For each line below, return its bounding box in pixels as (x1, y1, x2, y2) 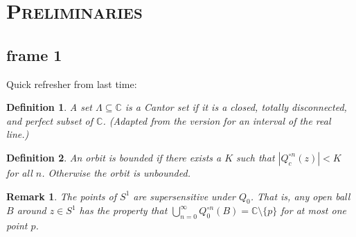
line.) (6, 127, 29, 141)
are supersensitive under (133, 188, 235, 203)
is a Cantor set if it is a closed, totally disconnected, (125, 100, 347, 114)
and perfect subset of (6, 113, 94, 128)
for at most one (281, 203, 346, 218)
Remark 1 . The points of (6, 188, 117, 203)
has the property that (79, 203, 168, 218)
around (17, 203, 46, 218)
